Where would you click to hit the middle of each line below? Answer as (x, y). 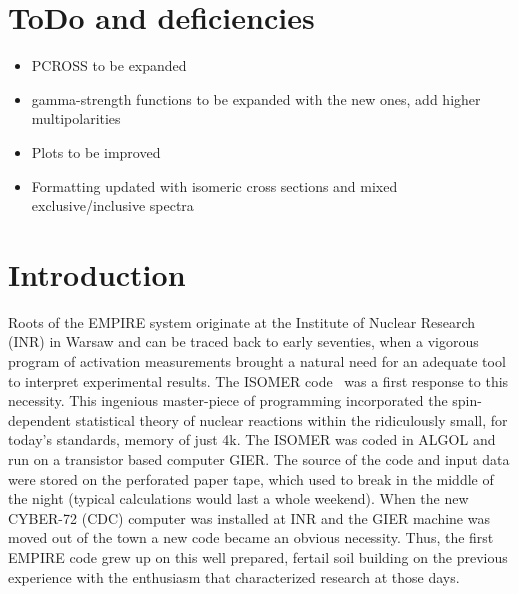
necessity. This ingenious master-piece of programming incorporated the (228, 400)
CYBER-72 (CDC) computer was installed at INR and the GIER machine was (249, 517)
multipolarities (76, 118)
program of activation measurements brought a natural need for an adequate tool (257, 361)
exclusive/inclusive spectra (112, 205)
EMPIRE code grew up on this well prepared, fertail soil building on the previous (258, 556)
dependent (40, 419)
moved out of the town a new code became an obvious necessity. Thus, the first (251, 537)
